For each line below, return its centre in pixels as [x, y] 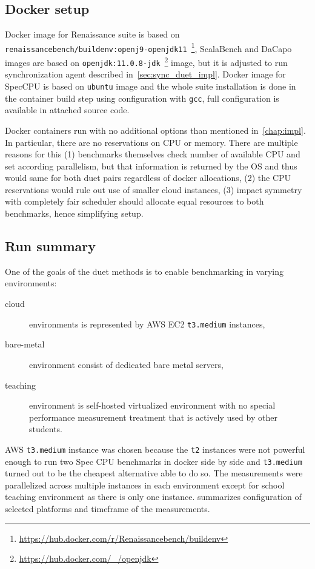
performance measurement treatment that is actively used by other [153, 417]
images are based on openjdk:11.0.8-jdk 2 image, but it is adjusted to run [146, 61]
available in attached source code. [67, 110]
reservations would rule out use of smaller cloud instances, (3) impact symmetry [154, 189]
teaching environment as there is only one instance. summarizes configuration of [153, 497]
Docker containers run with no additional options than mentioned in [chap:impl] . [155, 130]
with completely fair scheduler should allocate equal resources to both [134, 201]
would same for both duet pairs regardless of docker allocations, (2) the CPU [148, 178]
